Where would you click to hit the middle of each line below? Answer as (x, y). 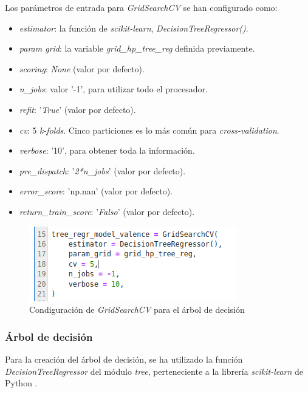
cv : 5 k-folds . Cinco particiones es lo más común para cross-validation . (149, 130)
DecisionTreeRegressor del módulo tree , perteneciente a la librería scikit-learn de (154, 371)
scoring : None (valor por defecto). (82, 68)
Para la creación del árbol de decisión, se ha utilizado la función (124, 359)
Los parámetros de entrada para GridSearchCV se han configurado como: (141, 7)
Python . (21, 383)
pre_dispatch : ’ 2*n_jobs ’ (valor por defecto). (102, 170)
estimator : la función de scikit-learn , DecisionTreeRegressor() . (134, 28)
